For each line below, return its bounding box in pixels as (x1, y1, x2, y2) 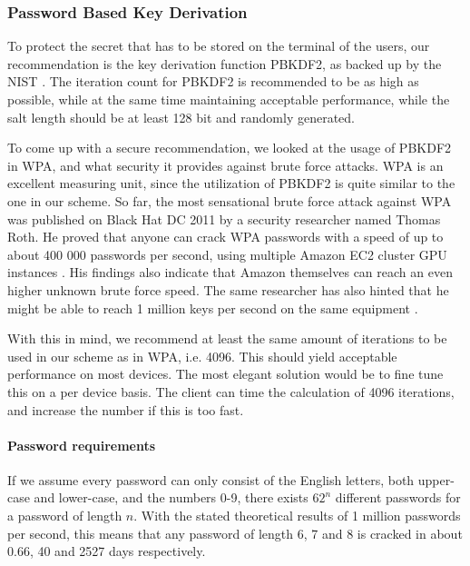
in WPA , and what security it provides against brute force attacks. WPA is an (7, 155, 444, 174)
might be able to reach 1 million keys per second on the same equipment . (7, 298, 418, 317)
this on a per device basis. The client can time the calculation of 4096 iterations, (7, 382, 455, 401)
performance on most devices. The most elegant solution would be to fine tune (7, 364, 444, 383)
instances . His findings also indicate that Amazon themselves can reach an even (7, 263, 453, 282)
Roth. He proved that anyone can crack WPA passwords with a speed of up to (7, 227, 444, 246)
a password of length (7, 506, 122, 525)
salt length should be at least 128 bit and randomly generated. (7, 107, 355, 126)
